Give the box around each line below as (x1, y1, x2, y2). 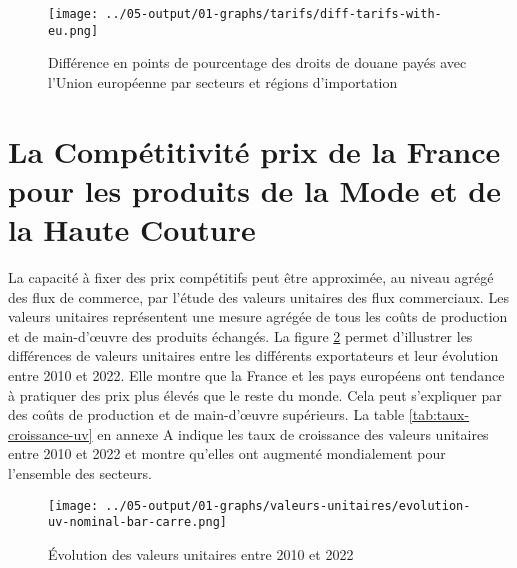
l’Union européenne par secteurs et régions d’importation (48, 71, 398, 92)
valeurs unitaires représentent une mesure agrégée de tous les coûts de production (8, 306, 508, 327)
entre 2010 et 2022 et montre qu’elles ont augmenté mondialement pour (8, 443, 446, 464)
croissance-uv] (8, 423, 93, 444)
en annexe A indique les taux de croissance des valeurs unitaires (97, 423, 489, 444)
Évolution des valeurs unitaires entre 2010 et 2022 (48, 543, 354, 564)
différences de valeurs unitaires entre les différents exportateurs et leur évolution (8, 345, 499, 366)
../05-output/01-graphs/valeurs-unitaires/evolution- (105, 498, 471, 513)
